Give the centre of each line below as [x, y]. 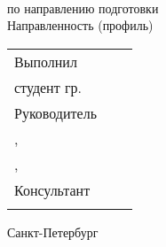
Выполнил [46, 61]
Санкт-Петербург [53, 232]
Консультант [52, 189]
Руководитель [55, 112]
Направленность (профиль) [80, 25]
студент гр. [48, 87]
